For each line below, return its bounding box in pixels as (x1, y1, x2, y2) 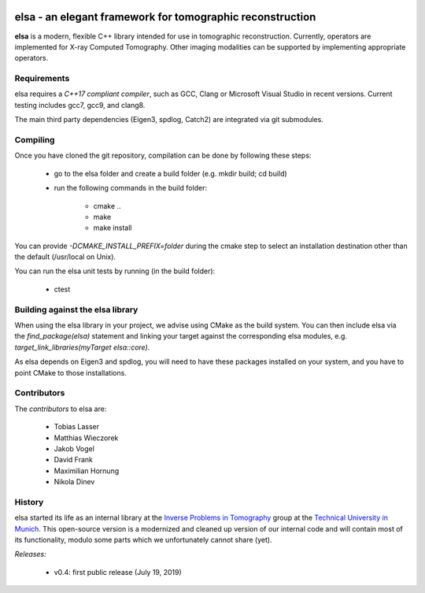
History (14, 496, 44, 507)
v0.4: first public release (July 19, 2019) (54, 567, 183, 576)
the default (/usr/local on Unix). (14, 252, 116, 261)
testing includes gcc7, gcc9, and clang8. (14, 100, 146, 109)
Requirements (14, 73, 70, 84)
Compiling (14, 134, 55, 145)
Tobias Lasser (54, 422, 100, 432)
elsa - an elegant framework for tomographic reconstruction (14, 10, 316, 24)
